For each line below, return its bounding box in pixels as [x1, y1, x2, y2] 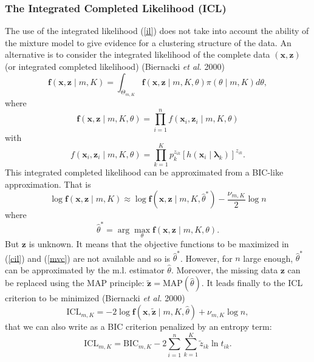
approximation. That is [5, 177, 91, 190]
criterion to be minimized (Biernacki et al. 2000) [5, 292, 185, 304]
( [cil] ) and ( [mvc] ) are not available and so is [5, 251, 171, 264]
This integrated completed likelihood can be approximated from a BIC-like [5, 166, 284, 179]
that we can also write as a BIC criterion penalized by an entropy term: [5, 320, 272, 333]
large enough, [243, 251, 293, 264]
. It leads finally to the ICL [201, 276, 303, 289]
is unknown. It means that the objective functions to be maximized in [29, 237, 289, 250]
